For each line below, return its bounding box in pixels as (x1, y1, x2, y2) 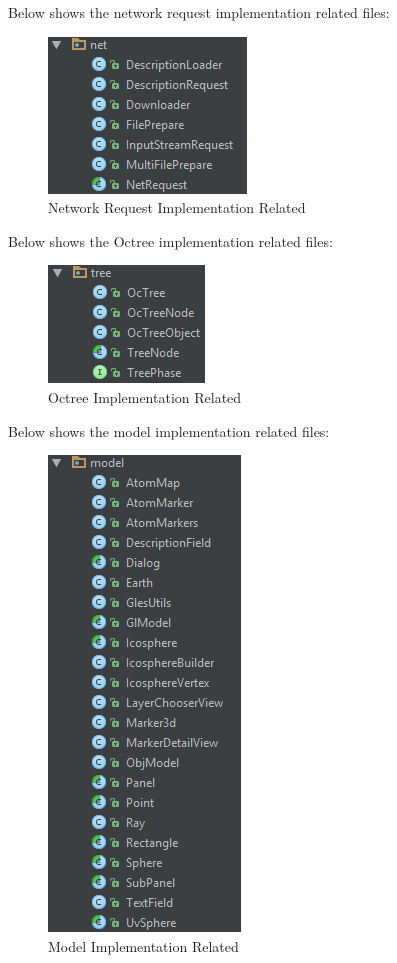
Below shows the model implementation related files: (8, 420, 330, 441)
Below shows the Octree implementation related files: (8, 230, 333, 251)
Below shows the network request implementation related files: (8, 2, 390, 22)
